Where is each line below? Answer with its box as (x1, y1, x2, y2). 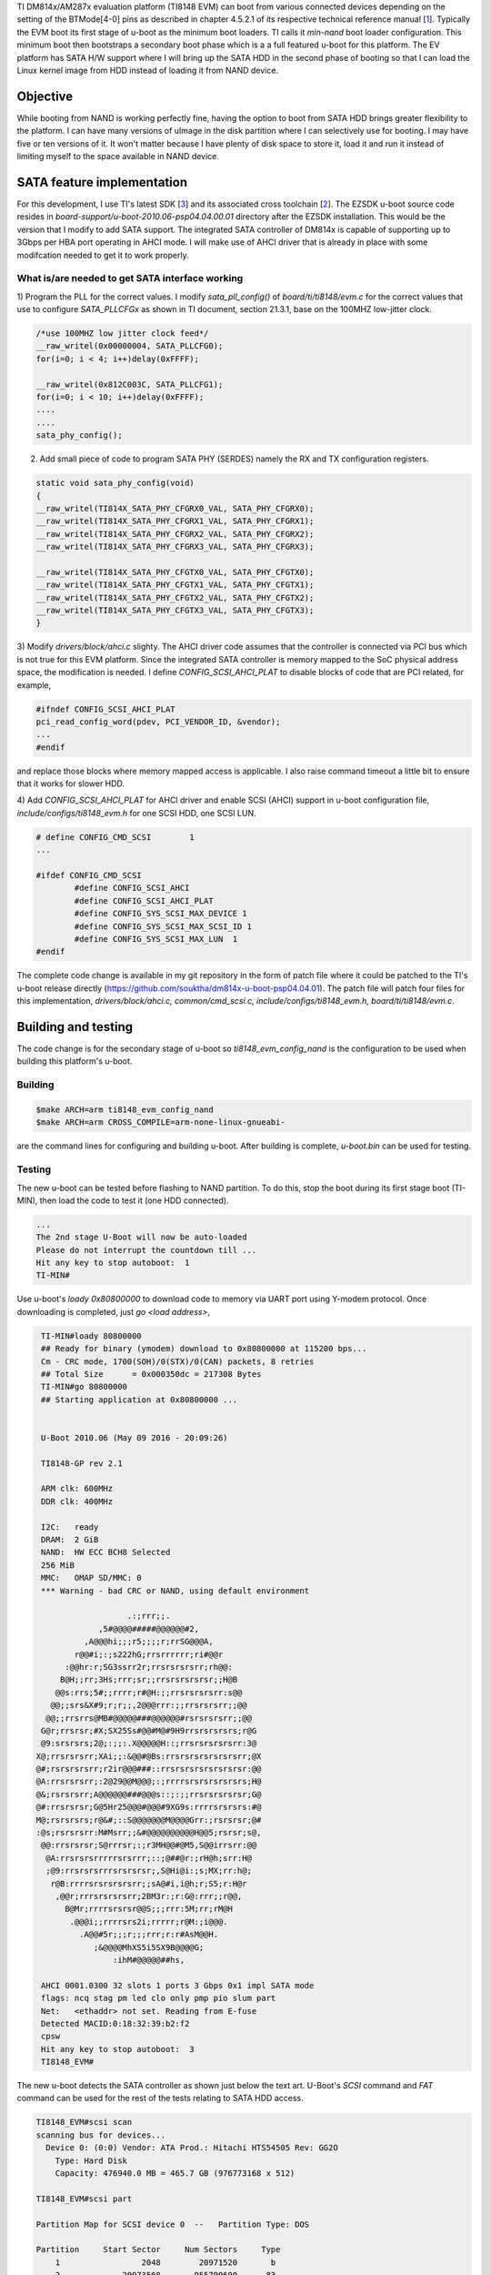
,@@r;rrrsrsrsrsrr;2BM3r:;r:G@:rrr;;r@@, (55, 1891, 243, 1901)
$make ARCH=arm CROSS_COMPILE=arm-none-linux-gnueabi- (35, 1117, 286, 1127)
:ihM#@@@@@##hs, (112, 1955, 185, 1965)
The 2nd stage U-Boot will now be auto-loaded (35, 1232, 247, 1242)
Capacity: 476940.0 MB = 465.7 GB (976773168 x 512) (55, 2168, 296, 2179)
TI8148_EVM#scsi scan (35, 2117, 133, 2128)
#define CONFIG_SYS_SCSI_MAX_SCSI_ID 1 (74, 921, 252, 932)
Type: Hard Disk (55, 2155, 127, 2166)
